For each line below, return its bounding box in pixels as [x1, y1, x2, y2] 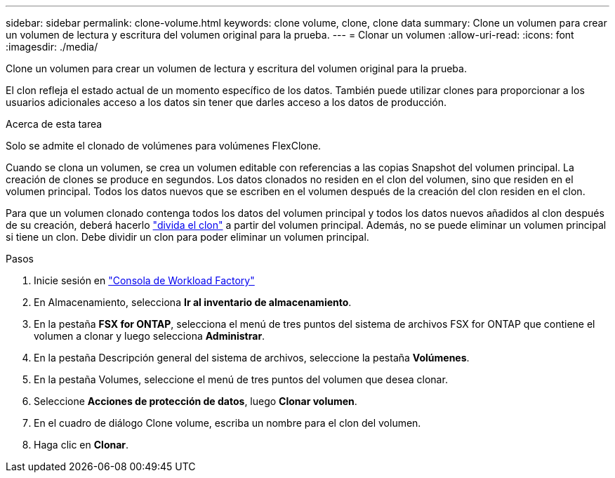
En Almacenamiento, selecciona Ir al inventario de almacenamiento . [34, 296, 352, 308]
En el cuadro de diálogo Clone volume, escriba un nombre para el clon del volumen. [34, 417, 421, 429]
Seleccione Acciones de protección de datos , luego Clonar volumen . [34, 395, 357, 407]
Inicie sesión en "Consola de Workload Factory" [34, 274, 255, 286]
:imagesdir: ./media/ [6, 41, 98, 53]
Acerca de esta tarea [6, 118, 102, 130]
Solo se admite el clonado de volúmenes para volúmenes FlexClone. [6, 140, 322, 152]
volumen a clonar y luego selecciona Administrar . [34, 330, 265, 342]
